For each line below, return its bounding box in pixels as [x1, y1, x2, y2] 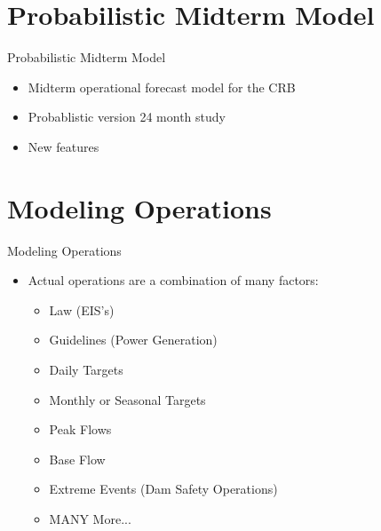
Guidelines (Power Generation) [49, 330, 218, 349]
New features [28, 137, 99, 155]
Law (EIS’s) [49, 300, 115, 319]
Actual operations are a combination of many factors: [28, 271, 319, 289]
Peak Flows [49, 420, 112, 439]
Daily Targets [49, 361, 123, 378]
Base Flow [49, 449, 106, 468]
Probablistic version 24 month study [28, 107, 226, 126]
